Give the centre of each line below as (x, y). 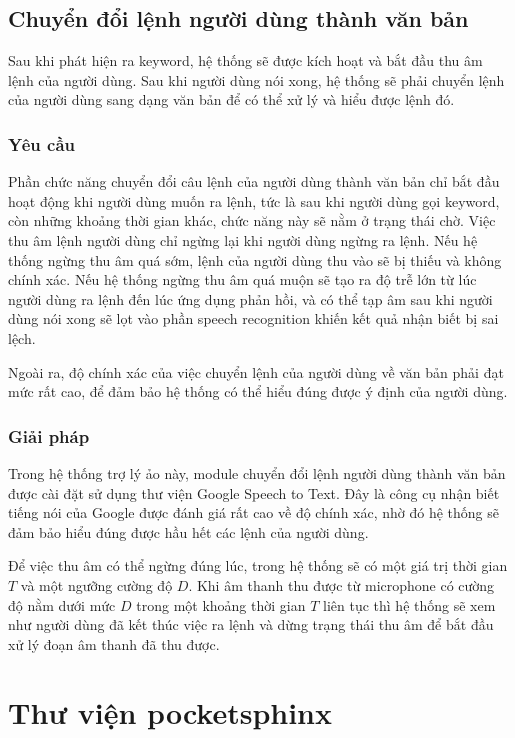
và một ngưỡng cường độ (96, 584)
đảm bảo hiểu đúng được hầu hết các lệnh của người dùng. (188, 531)
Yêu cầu (41, 143)
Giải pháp (49, 435)
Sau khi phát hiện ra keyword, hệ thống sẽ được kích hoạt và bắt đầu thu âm (245, 60)
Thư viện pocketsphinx (170, 712)
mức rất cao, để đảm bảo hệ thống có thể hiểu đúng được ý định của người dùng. (258, 391)
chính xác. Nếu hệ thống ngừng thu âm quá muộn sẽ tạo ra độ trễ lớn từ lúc (242, 279)
